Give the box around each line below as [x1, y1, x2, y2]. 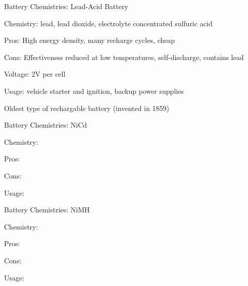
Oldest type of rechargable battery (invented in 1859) [4, 102, 169, 113]
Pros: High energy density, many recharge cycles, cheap [4, 35, 175, 45]
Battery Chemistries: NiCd [4, 120, 87, 130]
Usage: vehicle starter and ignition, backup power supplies [4, 85, 184, 96]
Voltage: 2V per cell [4, 69, 66, 79]
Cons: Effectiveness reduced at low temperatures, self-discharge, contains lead [4, 51, 244, 62]
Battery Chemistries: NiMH [4, 204, 90, 215]
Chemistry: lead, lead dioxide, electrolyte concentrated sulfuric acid [4, 18, 213, 28]
